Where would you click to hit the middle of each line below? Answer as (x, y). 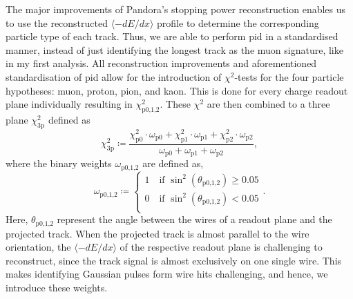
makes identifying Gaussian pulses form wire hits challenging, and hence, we (167, 274)
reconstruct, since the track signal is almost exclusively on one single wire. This (174, 260)
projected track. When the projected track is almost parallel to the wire (158, 233)
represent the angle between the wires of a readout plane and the (194, 219)
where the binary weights (59, 163)
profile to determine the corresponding (238, 22)
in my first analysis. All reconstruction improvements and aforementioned (161, 63)
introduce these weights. (57, 287)
